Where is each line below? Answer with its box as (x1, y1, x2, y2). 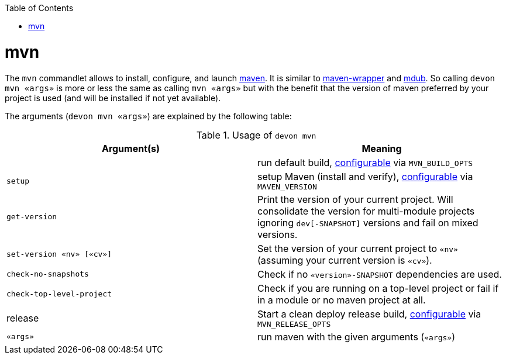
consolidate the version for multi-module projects (257, 205, 475, 217)
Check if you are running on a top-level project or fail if (257, 282, 499, 294)
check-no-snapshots (6, 270, 89, 278)
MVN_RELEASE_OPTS (257, 319, 331, 329)
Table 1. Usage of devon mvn (196, 129, 316, 141)
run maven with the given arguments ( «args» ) (257, 330, 455, 343)
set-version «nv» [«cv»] (6, 250, 112, 258)
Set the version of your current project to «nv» (257, 242, 458, 254)
